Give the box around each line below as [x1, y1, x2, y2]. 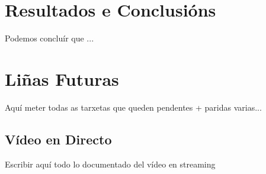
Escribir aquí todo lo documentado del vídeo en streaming [5, 157, 216, 170]
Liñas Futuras [5, 66, 119, 91]
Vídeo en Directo [5, 130, 112, 148]
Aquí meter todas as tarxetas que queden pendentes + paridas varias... [5, 101, 262, 113]
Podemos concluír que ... [5, 32, 94, 44]
